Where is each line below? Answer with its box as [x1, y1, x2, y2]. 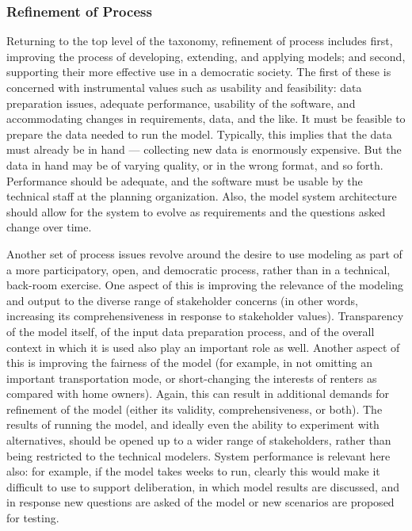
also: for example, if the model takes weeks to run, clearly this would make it [6, 463, 380, 479]
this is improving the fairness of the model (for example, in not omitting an [6, 354, 373, 371]
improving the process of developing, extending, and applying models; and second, [6, 48, 406, 64]
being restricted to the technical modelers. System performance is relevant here [6, 447, 391, 464]
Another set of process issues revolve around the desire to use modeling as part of [6, 245, 402, 262]
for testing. [6, 510, 59, 526]
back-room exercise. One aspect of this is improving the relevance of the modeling [6, 277, 403, 293]
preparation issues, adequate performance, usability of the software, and [6, 94, 356, 111]
